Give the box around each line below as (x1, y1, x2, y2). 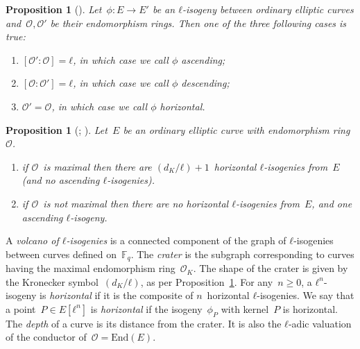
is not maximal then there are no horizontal (43, 196, 229, 210)
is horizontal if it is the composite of (40, 288, 194, 303)
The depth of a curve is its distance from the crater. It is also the (6, 316, 282, 330)
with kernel (221, 301, 269, 316)
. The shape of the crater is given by (193, 261, 348, 275)
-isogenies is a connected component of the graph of (66, 233, 286, 248)
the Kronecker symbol (6, 274, 98, 289)
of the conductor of (6, 330, 87, 344)
